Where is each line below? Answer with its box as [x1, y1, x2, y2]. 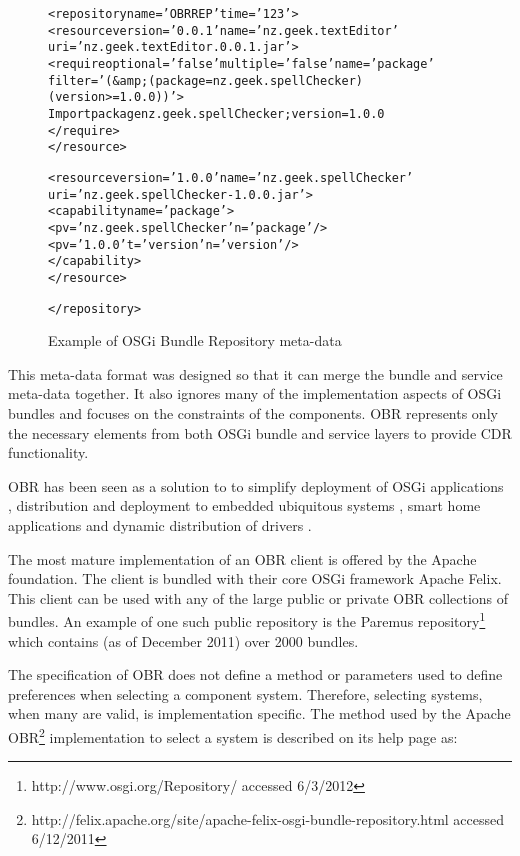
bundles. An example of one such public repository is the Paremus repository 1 [8, 608, 486, 631]
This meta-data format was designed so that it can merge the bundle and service [8, 363, 503, 384]
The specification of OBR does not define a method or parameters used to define [8, 664, 503, 685]
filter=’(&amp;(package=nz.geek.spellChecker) [48, 73, 363, 88]
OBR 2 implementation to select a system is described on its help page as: [8, 723, 458, 747]
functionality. [8, 442, 89, 463]
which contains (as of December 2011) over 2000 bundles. [8, 630, 359, 651]
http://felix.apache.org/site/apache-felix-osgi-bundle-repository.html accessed [31, 808, 505, 829]
